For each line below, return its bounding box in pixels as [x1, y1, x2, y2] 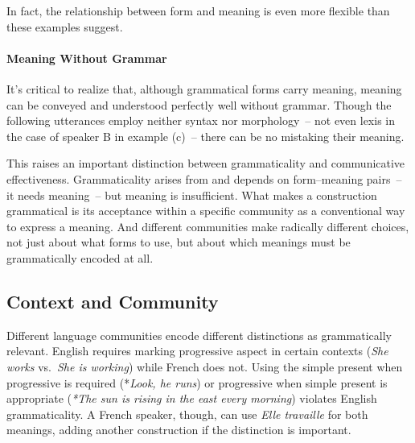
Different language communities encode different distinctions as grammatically [6, 326, 392, 343]
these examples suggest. [6, 18, 123, 35]
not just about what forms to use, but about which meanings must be [6, 234, 351, 250]
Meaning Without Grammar [6, 49, 167, 66]
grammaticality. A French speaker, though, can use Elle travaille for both [6, 405, 368, 422]
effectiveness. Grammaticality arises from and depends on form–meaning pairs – [6, 170, 402, 187]
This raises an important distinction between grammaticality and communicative [6, 155, 405, 172]
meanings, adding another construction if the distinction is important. [6, 421, 351, 438]
